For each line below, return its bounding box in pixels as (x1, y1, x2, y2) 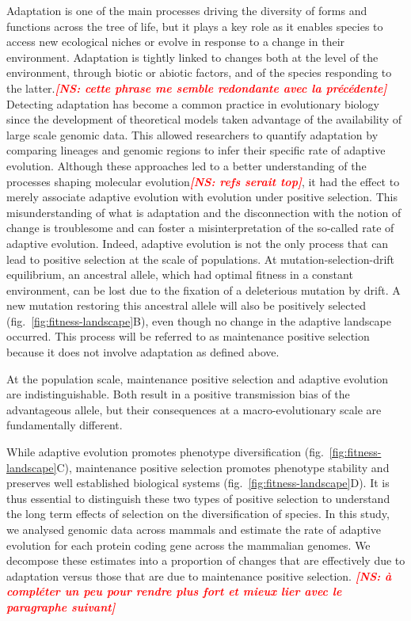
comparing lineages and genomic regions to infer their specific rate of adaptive (6, 142, 386, 158)
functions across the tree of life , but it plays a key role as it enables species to (6, 17, 383, 34)
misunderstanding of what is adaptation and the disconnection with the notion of (6, 204, 401, 220)
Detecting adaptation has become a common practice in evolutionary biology (6, 95, 379, 112)
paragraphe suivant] (6, 598, 116, 615)
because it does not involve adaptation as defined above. (6, 344, 280, 360)
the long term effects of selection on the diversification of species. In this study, (6, 505, 390, 522)
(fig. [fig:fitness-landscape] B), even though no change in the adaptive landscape (6, 312, 391, 329)
